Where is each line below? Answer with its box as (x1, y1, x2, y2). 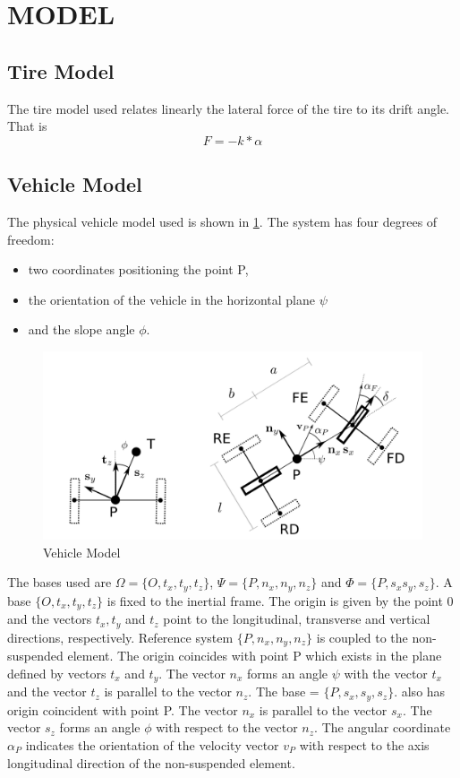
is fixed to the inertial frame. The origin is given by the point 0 (106, 591, 454, 609)
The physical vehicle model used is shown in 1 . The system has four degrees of (7, 212, 438, 230)
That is (7, 117, 47, 135)
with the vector (344, 663, 428, 682)
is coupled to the (316, 627, 408, 646)
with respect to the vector (156, 718, 298, 737)
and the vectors (7, 609, 92, 628)
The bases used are (7, 573, 112, 592)
